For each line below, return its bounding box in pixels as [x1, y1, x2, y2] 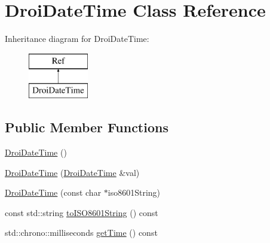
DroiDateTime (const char [5, 186, 102, 199]
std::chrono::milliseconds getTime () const [5, 226, 158, 239]
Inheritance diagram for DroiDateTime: [5, 32, 149, 45]
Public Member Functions [5, 118, 168, 136]
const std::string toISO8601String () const [5, 206, 158, 218]
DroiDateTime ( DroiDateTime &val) [5, 166, 140, 178]
